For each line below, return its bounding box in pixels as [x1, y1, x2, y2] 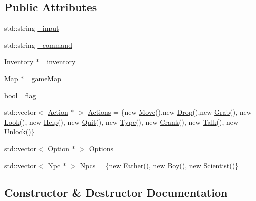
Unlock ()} [4, 126, 35, 137]
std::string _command [4, 39, 72, 50]
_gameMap [26, 73, 61, 83]
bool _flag [4, 90, 36, 100]
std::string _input [4, 23, 59, 33]
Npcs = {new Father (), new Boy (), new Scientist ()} [80, 160, 239, 170]
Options [89, 143, 114, 153]
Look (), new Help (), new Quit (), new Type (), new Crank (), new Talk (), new [4, 116, 239, 127]
